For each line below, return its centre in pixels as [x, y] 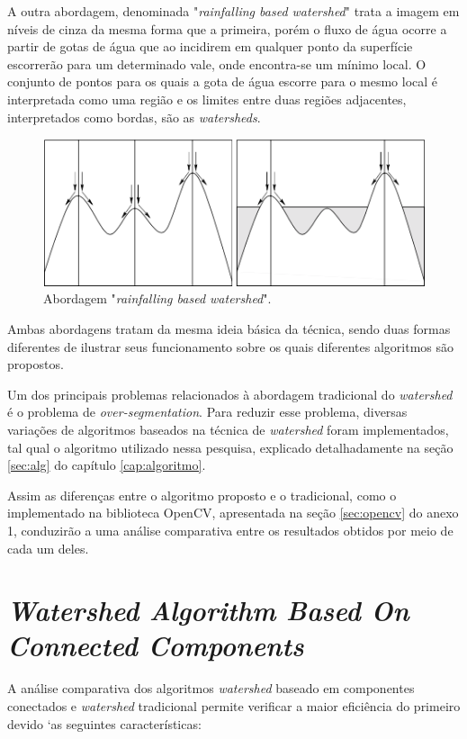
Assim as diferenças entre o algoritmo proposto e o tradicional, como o [202, 495]
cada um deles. [48, 548]
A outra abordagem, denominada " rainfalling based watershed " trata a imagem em [233, 11]
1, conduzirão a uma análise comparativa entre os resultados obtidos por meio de [230, 530]
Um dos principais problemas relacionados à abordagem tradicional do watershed [230, 394]
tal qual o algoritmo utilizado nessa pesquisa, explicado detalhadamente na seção [230, 447]
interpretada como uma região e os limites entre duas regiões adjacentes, [207, 99]
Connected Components [156, 645]
